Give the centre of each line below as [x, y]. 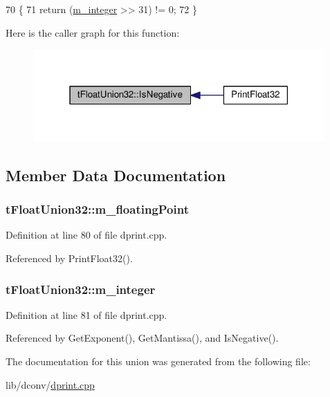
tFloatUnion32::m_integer [81, 289]
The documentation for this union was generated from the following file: [158, 361]
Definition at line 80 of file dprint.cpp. [86, 235]
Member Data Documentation [116, 175]
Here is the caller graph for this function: [93, 32]
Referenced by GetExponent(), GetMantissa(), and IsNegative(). [142, 338]
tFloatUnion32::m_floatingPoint [97, 209]
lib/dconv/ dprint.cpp [50, 384]
